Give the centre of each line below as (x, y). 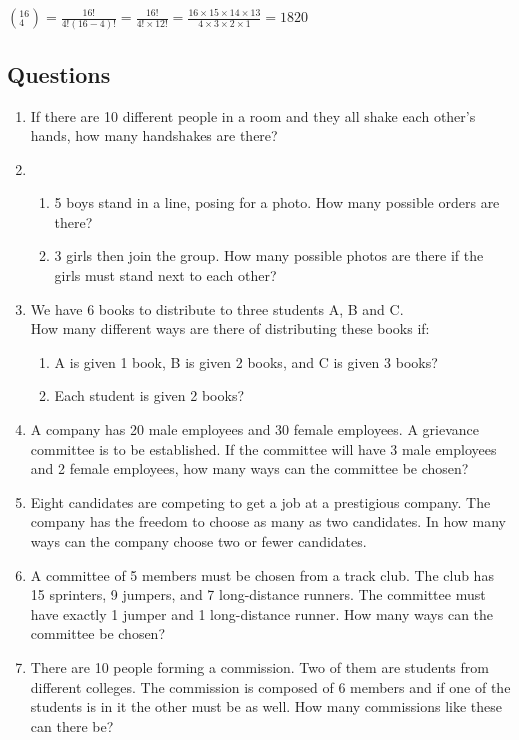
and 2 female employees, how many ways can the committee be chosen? (249, 468)
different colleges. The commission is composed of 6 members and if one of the (270, 686)
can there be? (72, 725)
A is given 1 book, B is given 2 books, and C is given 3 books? (246, 361)
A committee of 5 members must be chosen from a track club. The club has (262, 574)
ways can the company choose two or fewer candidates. (198, 541)
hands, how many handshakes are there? (154, 135)
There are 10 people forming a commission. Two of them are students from (259, 666)
